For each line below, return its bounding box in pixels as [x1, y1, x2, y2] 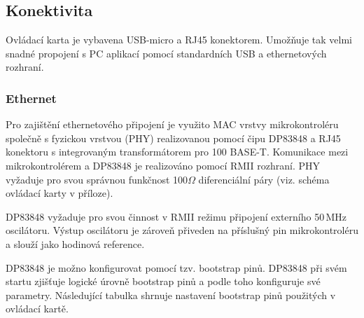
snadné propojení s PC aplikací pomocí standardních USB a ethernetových [6, 46, 327, 60]
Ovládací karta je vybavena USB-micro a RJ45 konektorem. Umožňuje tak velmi [6, 32, 352, 47]
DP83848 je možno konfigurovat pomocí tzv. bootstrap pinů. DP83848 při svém [6, 260, 347, 275]
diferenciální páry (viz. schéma [198, 172, 330, 186]
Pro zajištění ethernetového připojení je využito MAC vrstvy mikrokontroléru [6, 117, 339, 132]
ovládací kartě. [6, 301, 69, 316]
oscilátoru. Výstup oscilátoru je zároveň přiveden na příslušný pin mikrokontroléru [6, 223, 358, 237]
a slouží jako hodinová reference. [6, 236, 145, 251]
